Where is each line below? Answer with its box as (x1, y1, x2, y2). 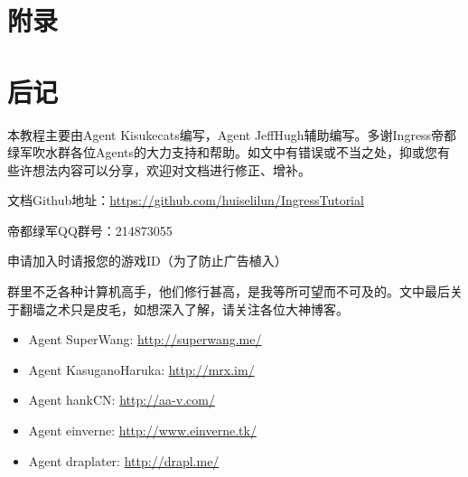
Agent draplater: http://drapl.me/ (28, 451, 220, 470)
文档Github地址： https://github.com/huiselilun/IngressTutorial (7, 191, 364, 210)
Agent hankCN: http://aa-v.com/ (28, 390, 215, 409)
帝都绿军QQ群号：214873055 (7, 220, 173, 239)
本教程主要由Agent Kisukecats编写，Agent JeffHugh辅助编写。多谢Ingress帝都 (7, 125, 457, 144)
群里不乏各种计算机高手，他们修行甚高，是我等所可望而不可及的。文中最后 (7, 282, 450, 301)
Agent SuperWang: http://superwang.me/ (28, 330, 262, 349)
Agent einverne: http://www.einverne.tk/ (28, 421, 257, 440)
